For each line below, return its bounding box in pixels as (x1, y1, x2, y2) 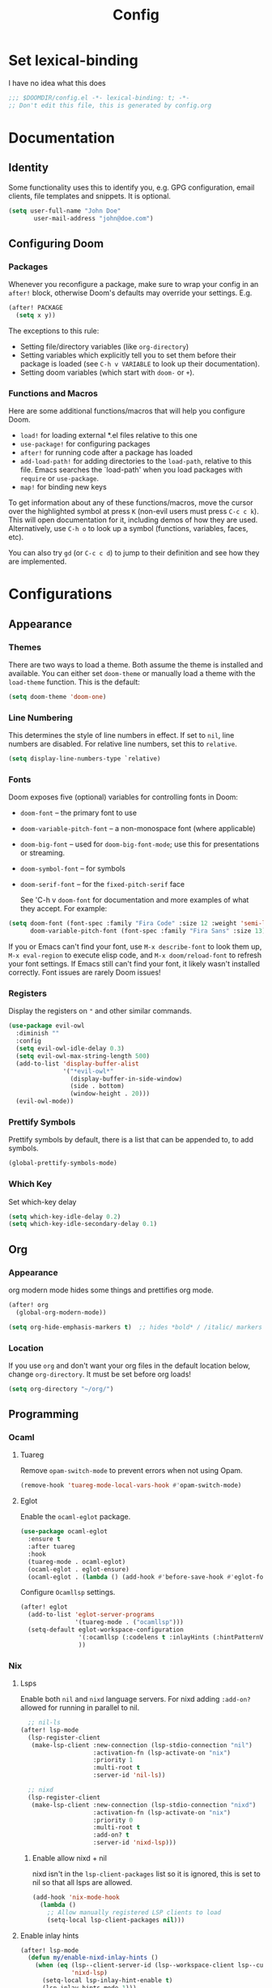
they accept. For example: (19, 904, 108, 914)
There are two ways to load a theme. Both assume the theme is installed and (8, 660, 263, 670)
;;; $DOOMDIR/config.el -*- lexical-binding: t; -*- (8, 93, 190, 102)
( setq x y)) (15, 311, 57, 319)
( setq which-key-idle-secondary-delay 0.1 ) (8, 1220, 158, 1228)
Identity (8, 161, 49, 175)
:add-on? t (92, 1831, 130, 1840)
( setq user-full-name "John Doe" (8, 207, 121, 215)
